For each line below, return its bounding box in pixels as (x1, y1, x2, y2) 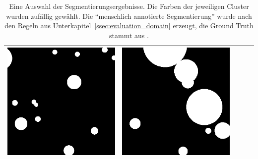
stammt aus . (109, 30, 149, 40)
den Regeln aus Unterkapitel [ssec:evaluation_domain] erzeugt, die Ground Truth (4, 20, 254, 31)
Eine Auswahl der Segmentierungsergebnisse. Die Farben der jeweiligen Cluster (9, 1, 249, 11)
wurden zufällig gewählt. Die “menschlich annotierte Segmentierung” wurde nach (6, 10, 252, 21)
